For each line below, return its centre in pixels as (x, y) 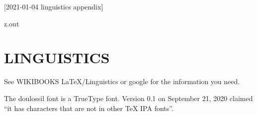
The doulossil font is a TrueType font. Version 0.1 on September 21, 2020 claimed (128, 98)
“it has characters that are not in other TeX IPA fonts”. (89, 108)
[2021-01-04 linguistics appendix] (54, 6)
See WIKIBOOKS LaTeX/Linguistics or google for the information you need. (122, 81)
